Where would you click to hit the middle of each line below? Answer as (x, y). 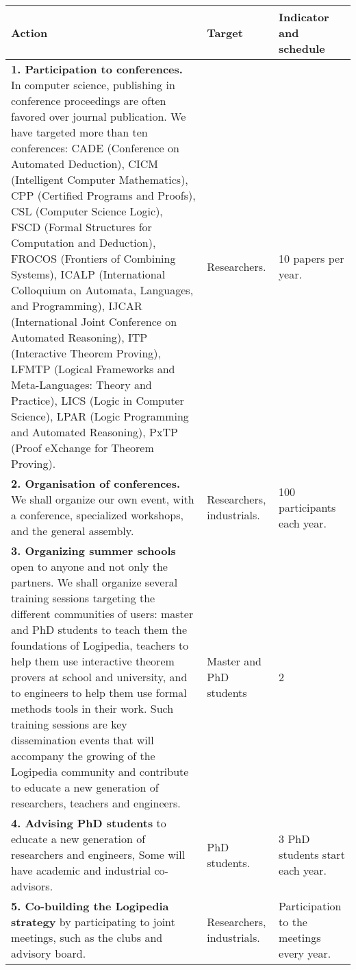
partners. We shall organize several (94, 582)
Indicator (304, 17)
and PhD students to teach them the (99, 629)
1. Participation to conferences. (97, 69)
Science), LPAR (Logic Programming (100, 416)
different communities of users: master (102, 614)
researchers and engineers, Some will (98, 854)
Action (29, 33)
